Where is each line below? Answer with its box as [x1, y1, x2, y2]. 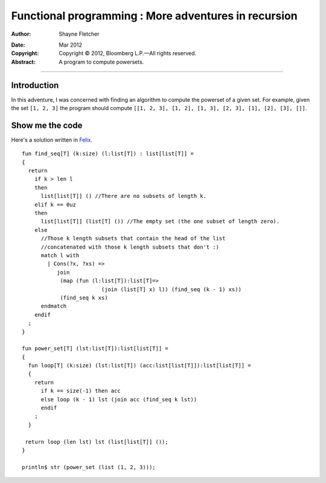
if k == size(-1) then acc [40, 387, 121, 395]
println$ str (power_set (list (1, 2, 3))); [22, 464, 156, 470]
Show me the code [11, 120, 83, 130]
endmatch [40, 303, 67, 310]
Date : [11, 41, 25, 48]
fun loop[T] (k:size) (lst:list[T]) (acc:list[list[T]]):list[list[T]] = [28, 362, 251, 369]
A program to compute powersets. [59, 58, 144, 65]
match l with [40, 252, 80, 258]
